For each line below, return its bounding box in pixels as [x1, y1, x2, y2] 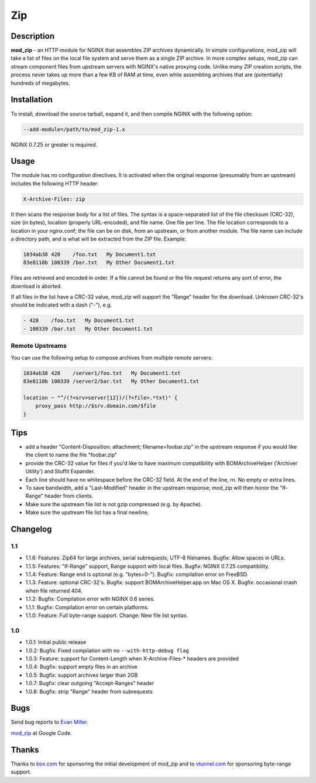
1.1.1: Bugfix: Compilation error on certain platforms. [25, 604, 149, 611]
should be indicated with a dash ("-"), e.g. [11, 301, 112, 309]
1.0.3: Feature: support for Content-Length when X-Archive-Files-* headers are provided [25, 655, 239, 662]
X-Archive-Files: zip [23, 195, 85, 202]
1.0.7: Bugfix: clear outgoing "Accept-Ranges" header [25, 680, 154, 687]
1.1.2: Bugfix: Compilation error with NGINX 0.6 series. [25, 595, 155, 602]
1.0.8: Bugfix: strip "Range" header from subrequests [25, 688, 153, 695]
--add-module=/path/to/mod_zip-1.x [23, 126, 125, 133]
